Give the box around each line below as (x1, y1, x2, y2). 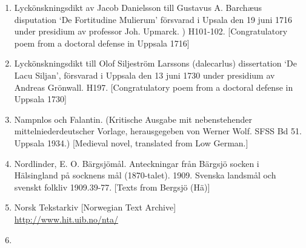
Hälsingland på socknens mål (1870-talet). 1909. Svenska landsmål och (14, 169, 276, 181)
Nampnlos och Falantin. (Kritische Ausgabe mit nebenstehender (14, 113, 253, 125)
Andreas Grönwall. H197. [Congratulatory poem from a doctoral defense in (14, 80, 293, 93)
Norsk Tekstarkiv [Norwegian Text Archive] (14, 201, 176, 214)
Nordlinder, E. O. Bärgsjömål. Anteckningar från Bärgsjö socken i (14, 157, 259, 169)
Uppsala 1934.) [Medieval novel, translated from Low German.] (14, 136, 248, 149)
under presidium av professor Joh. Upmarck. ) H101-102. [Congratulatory (14, 25, 288, 38)
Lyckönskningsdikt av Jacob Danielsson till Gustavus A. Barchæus (14, 1, 262, 13)
